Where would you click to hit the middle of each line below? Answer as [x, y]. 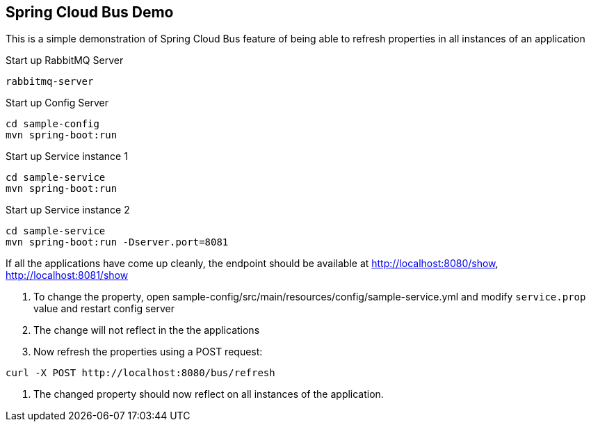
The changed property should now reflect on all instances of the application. [209, 394]
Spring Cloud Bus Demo [90, 12]
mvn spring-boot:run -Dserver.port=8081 [117, 242]
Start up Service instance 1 [67, 156]
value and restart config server [104, 309]
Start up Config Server [57, 103]
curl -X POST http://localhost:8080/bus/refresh [140, 373]
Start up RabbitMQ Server [65, 61]
